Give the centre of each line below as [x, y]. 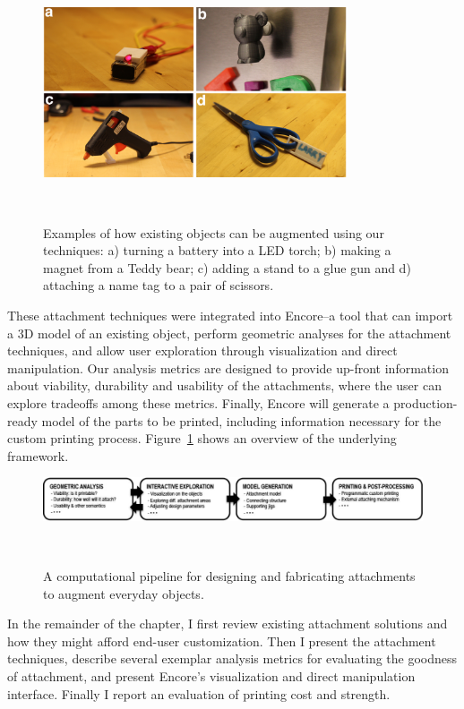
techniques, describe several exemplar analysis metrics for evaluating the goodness [232, 658]
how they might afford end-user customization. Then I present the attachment [222, 641]
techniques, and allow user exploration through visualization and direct [202, 350]
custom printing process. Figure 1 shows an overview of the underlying [202, 438]
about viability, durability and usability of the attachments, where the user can [224, 385]
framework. [38, 455]
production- [425, 402]
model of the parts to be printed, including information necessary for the [241, 420]
